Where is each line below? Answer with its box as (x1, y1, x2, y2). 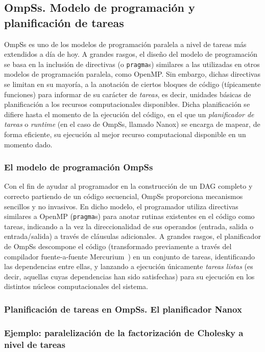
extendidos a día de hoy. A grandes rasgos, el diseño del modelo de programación (4, 49, 257, 59)
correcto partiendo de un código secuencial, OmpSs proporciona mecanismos (4, 191, 243, 201)
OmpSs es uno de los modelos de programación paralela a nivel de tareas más (4, 38, 247, 49)
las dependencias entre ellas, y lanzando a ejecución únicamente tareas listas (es (4, 261, 253, 272)
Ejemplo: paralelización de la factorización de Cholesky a (4, 326, 244, 339)
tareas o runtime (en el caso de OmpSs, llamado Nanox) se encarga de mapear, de (4, 119, 260, 129)
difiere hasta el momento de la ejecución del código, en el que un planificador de (4, 108, 254, 119)
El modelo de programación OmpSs (4, 161, 153, 173)
